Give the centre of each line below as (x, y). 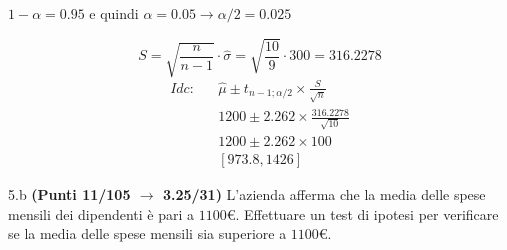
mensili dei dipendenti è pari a (101, 213)
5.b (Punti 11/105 (69, 193)
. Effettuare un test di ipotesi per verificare (367, 213)
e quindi (114, 13)
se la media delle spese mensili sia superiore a (147, 233)
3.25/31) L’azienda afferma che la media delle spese (324, 193)
